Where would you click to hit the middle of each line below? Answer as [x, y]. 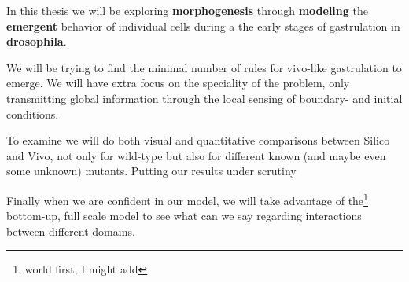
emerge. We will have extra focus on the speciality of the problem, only [178, 83]
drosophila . [37, 41]
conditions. [33, 114]
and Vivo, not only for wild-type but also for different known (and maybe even [196, 155]
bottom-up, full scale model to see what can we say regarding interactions [184, 216]
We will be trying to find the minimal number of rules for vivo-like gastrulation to [204, 67]
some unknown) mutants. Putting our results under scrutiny [151, 171]
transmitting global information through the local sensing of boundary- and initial [204, 98]
